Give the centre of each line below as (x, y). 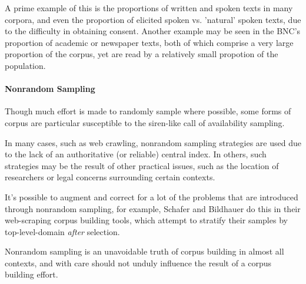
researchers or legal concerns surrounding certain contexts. (110, 177)
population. (25, 65)
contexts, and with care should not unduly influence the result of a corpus (138, 262)
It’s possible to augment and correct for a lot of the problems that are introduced (152, 197)
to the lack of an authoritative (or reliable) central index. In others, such (136, 154)
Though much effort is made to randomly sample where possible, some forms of (148, 111)
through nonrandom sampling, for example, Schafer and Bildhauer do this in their (153, 208)
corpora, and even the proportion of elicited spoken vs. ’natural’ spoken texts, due (153, 19)
